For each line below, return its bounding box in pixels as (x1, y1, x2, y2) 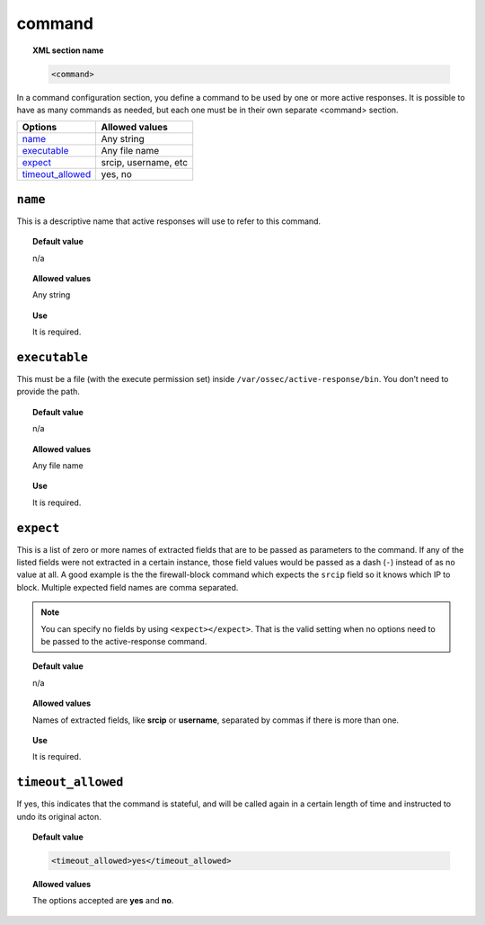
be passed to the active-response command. (40, 636, 207, 647)
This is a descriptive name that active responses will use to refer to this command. (16, 216, 322, 227)
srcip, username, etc (101, 156, 189, 169)
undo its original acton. (16, 811, 102, 822)
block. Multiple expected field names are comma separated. (16, 582, 239, 592)
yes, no (101, 168, 132, 181)
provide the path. (16, 387, 81, 397)
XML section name (32, 45, 104, 56)
